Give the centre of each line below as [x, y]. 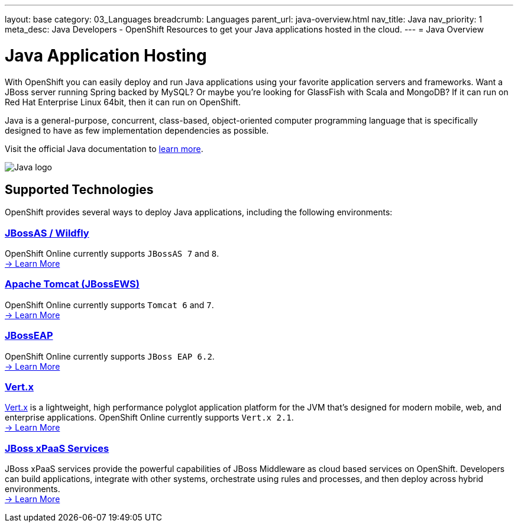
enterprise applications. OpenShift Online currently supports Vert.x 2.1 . [149, 418]
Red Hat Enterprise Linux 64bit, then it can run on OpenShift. [123, 102]
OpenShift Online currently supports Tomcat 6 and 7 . [109, 305]
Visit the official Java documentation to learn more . [104, 148]
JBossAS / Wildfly [47, 233]
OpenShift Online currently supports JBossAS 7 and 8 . [112, 254]
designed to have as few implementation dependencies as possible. [137, 130]
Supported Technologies [79, 189]
